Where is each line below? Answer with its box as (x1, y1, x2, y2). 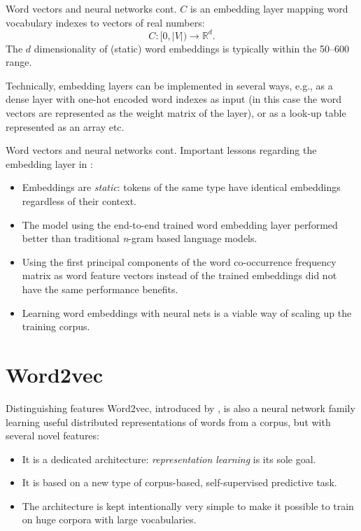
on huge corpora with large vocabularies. (22, 512, 197, 527)
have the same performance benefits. (22, 282, 178, 296)
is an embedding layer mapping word (190, 1, 348, 15)
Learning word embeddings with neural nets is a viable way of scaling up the (22, 305, 352, 320)
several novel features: (6, 428, 99, 443)
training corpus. (22, 319, 90, 334)
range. (6, 55, 32, 69)
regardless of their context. (22, 194, 137, 208)
